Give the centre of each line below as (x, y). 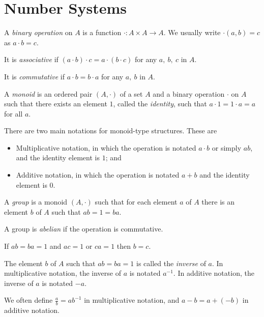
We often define (28, 300)
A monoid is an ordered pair (48, 93)
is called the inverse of (171, 263)
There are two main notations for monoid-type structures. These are (111, 131)
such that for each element (136, 202)
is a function (102, 32)
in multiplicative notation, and (132, 300)
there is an (218, 202)
